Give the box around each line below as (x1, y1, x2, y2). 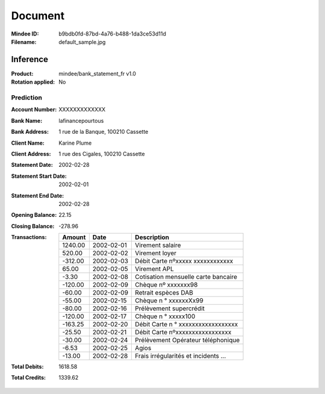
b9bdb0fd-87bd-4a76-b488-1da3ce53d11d (58, 30, 167, 37)
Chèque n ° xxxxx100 (135, 312, 196, 321)
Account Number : (11, 106, 57, 113)
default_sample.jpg (58, 38, 106, 45)
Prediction (11, 93, 42, 102)
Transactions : (11, 234, 47, 241)
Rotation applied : (11, 78, 55, 86)
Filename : (11, 38, 37, 45)
